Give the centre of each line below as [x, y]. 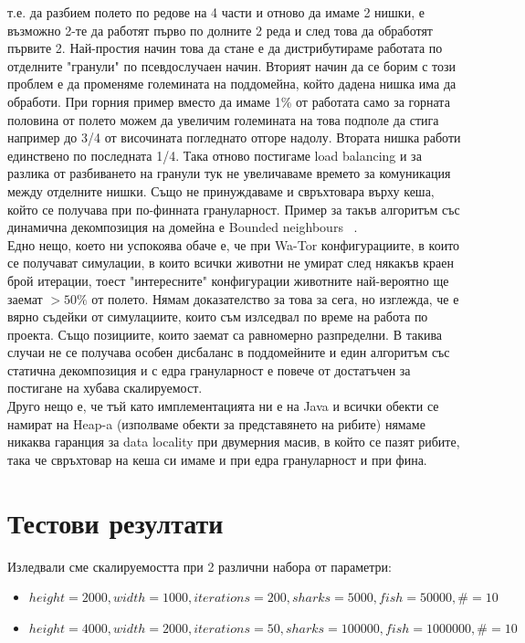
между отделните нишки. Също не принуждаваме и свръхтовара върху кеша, [221, 190]
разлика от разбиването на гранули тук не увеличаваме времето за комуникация [229, 173]
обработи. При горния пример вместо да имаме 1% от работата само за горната [229, 101]
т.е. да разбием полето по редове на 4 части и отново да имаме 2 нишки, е [216, 12]
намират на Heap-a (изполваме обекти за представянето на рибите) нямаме [216, 423]
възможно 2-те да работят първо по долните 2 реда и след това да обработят [220, 30]
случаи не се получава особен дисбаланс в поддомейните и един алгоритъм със [229, 352]
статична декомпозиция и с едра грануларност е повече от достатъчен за [209, 369]
